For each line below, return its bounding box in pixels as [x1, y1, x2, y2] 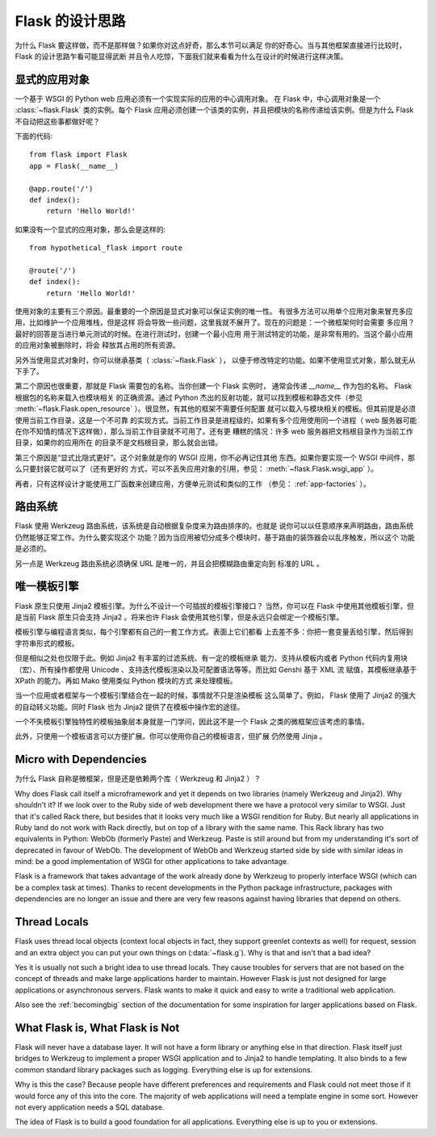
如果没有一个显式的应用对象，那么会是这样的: [15, 224, 166, 234]
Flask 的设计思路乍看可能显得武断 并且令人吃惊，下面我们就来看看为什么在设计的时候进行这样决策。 [15, 51, 348, 61]
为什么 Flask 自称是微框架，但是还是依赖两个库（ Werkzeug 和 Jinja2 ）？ [15, 774, 262, 783]
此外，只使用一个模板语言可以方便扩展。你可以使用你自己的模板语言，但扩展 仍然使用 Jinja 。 [15, 732, 327, 741]
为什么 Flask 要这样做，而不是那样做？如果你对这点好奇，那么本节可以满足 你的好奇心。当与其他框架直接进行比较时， [15, 40, 407, 50]
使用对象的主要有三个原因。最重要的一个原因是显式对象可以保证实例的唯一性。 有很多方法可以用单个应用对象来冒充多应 [15, 307, 413, 317]
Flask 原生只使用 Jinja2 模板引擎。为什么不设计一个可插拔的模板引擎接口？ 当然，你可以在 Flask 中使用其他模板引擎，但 [15, 601, 415, 610]
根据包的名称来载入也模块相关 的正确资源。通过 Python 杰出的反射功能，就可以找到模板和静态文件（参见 [15, 392, 363, 402]
